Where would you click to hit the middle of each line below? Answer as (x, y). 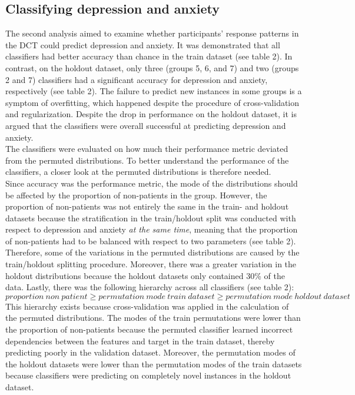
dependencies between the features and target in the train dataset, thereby (140, 341)
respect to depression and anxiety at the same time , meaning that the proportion (152, 229)
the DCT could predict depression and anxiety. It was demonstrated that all (143, 44)
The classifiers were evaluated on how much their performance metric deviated (147, 149)
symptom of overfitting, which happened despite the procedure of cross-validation (152, 102)
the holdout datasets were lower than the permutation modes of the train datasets (154, 364)
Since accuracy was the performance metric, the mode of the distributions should (152, 183)
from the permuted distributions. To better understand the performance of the (147, 160)
